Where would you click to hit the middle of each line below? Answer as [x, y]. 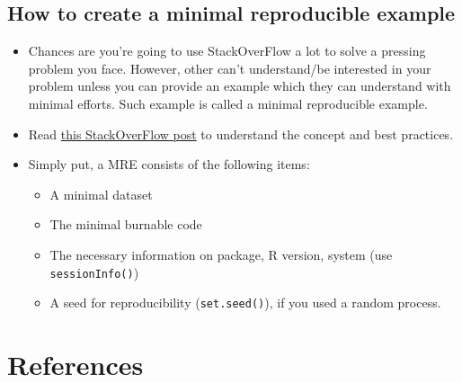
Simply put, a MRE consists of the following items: [169, 164]
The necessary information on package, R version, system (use [221, 254]
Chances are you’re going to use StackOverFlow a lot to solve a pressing [227, 51]
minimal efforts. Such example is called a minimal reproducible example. [228, 103]
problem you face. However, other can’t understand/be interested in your [230, 68]
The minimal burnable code [126, 224]
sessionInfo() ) [94, 272]
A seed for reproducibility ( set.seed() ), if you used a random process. [245, 303]
